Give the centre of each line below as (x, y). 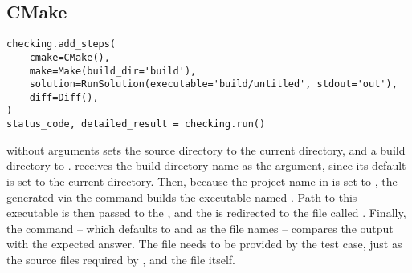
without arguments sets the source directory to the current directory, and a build (206, 149)
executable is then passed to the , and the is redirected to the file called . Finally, (206, 213)
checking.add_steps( (61, 44)
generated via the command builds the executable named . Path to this (182, 197)
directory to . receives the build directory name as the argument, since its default (206, 165)
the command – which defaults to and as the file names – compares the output (200, 228)
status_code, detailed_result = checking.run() (136, 124)
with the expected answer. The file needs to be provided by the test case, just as (204, 244)
